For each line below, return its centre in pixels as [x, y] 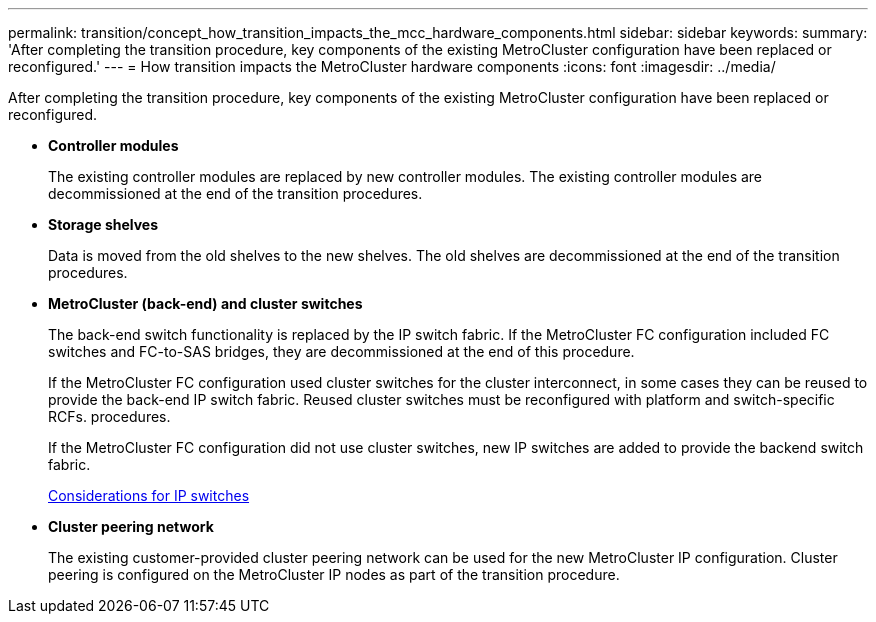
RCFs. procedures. [109, 416]
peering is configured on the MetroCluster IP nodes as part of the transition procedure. [334, 574]
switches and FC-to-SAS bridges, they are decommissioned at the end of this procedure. [341, 351]
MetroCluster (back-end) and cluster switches [205, 303]
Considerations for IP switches [149, 495]
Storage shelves [103, 224]
